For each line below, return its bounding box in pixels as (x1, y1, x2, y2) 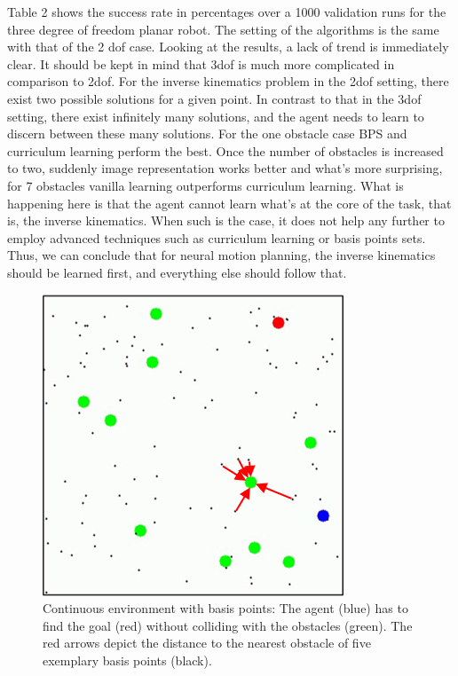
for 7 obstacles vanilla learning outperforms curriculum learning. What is (7, 176, 404, 194)
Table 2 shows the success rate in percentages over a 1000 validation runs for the (7, 3, 446, 20)
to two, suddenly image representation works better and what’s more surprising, (7, 159, 443, 177)
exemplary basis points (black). (43, 650, 212, 669)
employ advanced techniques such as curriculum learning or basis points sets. (7, 228, 426, 247)
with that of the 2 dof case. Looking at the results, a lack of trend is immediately (7, 37, 449, 56)
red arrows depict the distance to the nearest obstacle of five (43, 633, 371, 652)
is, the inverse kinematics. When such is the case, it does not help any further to (7, 211, 445, 230)
